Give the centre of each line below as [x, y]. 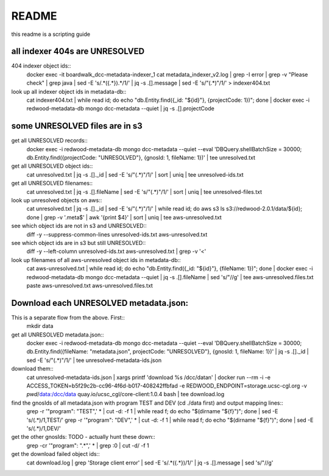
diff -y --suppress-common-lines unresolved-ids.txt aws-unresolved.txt [117, 234]
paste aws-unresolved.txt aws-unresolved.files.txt [90, 285]
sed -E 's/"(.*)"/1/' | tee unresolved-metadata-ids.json [94, 360]
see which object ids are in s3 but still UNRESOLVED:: [79, 243]
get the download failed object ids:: [55, 454]
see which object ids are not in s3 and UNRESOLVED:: [79, 226]
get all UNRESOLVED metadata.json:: [58, 335]
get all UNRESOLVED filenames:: [52, 183]
